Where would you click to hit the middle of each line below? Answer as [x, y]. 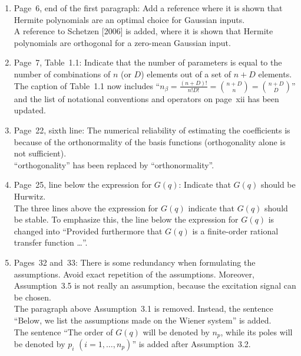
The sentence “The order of [63, 331]
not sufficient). [40, 153]
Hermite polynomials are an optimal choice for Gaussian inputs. [129, 19]
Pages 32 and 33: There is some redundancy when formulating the [135, 262]
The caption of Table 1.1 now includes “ [87, 85]
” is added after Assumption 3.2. [191, 344]
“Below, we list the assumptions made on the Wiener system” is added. [143, 320]
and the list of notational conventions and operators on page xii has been [146, 98]
